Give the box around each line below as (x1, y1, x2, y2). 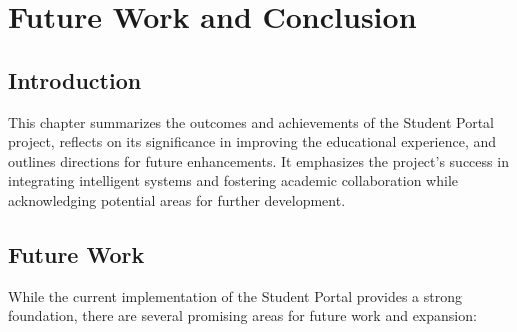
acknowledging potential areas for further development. (8, 189, 346, 210)
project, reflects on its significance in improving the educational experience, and (8, 131, 497, 152)
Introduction (8, 64, 142, 95)
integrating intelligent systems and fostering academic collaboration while (8, 170, 458, 191)
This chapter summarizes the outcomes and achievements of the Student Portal (8, 111, 494, 132)
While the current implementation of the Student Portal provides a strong (8, 285, 463, 306)
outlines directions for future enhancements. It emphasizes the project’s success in (8, 150, 509, 171)
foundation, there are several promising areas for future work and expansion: (8, 305, 477, 326)
